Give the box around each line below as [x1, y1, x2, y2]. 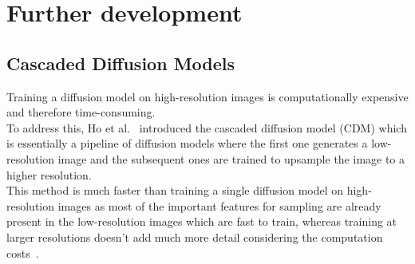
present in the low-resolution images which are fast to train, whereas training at [6, 213, 397, 230]
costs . [6, 244, 39, 261]
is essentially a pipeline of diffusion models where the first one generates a [6, 135, 368, 152]
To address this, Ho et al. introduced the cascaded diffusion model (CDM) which [6, 119, 407, 136]
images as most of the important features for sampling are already [57, 197, 381, 214]
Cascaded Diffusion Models [6, 50, 235, 75]
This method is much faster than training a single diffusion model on [6, 182, 344, 199]
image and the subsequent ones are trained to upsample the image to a [57, 150, 405, 167]
